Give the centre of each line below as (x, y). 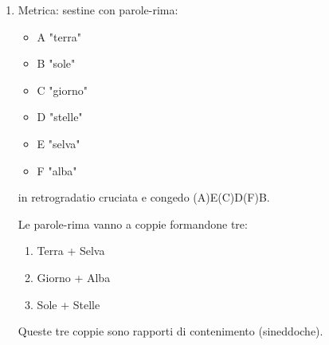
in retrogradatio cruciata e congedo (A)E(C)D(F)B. (144, 197)
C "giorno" (62, 90)
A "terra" (59, 36)
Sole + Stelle (69, 304)
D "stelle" (60, 117)
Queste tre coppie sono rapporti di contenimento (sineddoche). (170, 331)
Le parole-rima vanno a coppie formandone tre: (133, 223)
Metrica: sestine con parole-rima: (98, 10)
